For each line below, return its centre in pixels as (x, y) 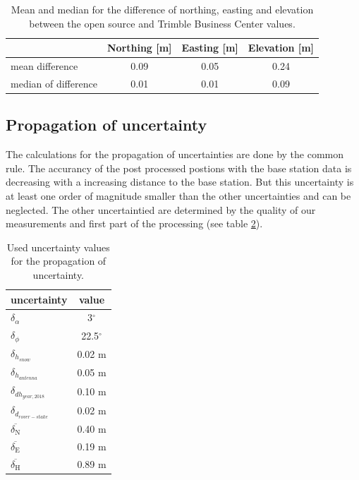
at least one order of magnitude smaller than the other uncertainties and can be (178, 195)
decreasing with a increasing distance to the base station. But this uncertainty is (180, 182)
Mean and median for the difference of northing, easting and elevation (162, 9)
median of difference (54, 83)
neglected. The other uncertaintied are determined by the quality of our (161, 209)
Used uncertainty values (58, 247)
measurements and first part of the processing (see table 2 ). (134, 223)
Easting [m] (210, 48)
